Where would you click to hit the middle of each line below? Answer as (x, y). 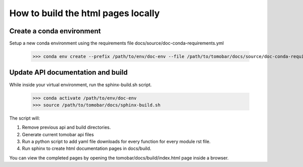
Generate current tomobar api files (58, 134)
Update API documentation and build (69, 72)
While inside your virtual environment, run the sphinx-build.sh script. (81, 85)
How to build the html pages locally (85, 13)
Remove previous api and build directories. (66, 127)
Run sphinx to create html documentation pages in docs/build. (87, 148)
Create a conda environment (55, 31)
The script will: (25, 118)
